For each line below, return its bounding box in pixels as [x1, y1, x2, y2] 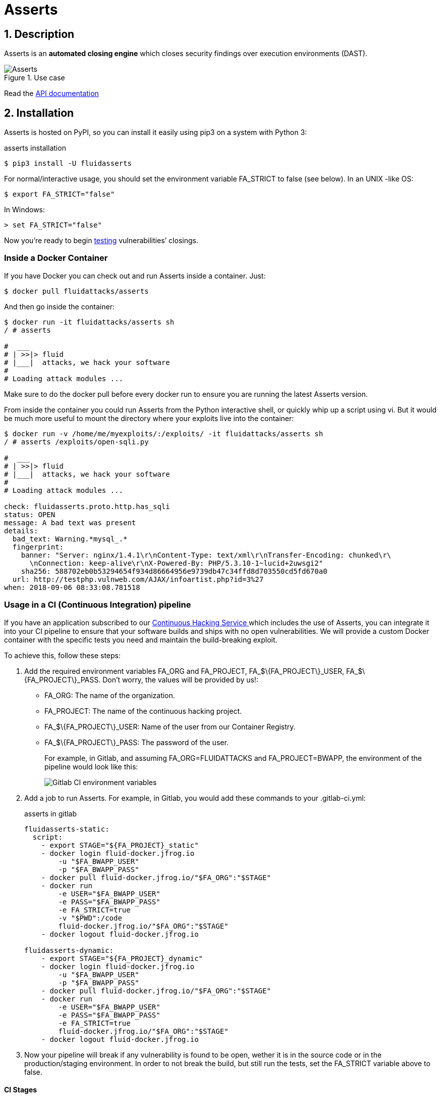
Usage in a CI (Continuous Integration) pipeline [4, 600, 191, 610]
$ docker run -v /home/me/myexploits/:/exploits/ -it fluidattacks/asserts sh [4, 429, 323, 438]
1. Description [4, 27, 75, 40]
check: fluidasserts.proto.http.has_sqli [4, 502, 170, 511]
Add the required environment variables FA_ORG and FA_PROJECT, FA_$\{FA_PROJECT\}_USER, [24, 666, 345, 675]
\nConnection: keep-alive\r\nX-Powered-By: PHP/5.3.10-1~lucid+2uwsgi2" [29, 559, 323, 567]
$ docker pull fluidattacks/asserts [4, 287, 149, 295]
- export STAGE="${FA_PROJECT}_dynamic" [41, 954, 203, 963]
